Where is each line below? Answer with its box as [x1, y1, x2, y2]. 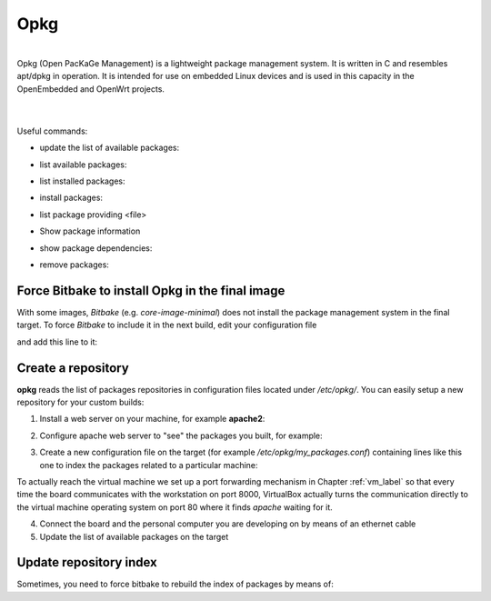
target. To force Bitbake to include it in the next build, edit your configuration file [16, 319, 317, 331]
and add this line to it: [16, 336, 98, 347]
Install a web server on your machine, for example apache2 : [39, 414, 266, 425]
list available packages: [39, 159, 127, 170]
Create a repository [16, 360, 129, 376]
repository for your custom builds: [16, 396, 145, 407]
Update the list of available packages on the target [39, 531, 229, 542]
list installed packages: [39, 175, 125, 186]
